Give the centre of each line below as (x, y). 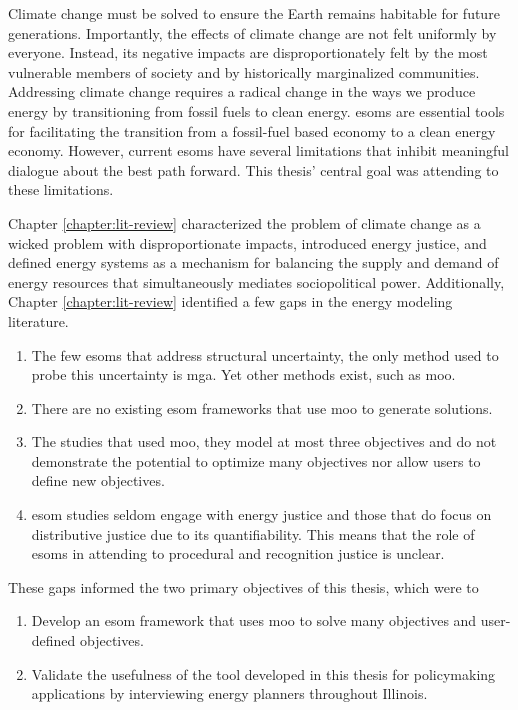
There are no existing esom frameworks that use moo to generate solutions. (262, 407)
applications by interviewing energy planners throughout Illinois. (229, 693)
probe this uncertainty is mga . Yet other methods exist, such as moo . (243, 374)
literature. (38, 320)
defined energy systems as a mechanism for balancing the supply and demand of (253, 262)
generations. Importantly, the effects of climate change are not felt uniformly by (252, 32)
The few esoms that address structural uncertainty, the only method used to (265, 354)
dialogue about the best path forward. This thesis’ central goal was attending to (253, 169)
